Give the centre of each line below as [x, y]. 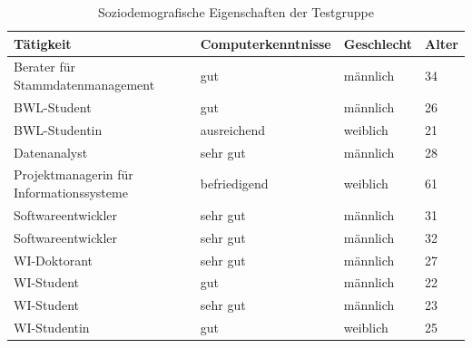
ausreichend [233, 129]
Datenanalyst [51, 152]
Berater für [44, 67]
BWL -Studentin [58, 129]
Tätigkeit [43, 43]
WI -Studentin [52, 328]
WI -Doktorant [53, 260]
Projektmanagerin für [74, 174]
